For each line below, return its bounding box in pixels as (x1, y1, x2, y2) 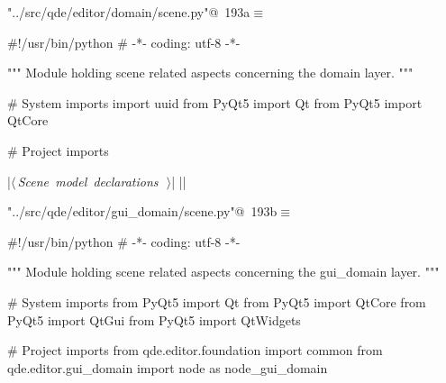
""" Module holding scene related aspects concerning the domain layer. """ (7, 63, 414, 82)
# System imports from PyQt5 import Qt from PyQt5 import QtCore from (7, 292, 426, 311)
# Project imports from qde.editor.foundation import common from (7, 341, 383, 360)
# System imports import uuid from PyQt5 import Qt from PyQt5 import (7, 93, 423, 112)
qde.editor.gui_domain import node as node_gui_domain (7, 358, 328, 377)
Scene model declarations (17, 171, 159, 190)
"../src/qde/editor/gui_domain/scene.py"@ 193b (7, 202, 278, 221)
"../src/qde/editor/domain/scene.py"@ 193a (7, 3, 250, 21)
